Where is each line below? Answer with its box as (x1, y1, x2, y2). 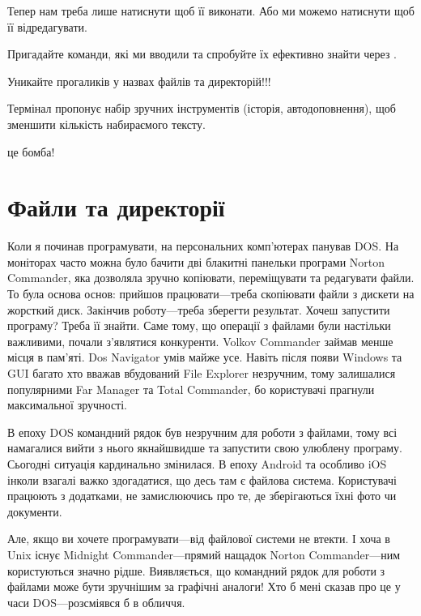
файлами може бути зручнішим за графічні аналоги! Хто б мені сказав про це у (7, 578, 401, 595)
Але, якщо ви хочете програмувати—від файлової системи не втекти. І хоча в (7, 530, 390, 547)
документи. (7, 503, 62, 520)
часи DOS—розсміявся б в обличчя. (7, 593, 185, 610)
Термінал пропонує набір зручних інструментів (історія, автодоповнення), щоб (7, 100, 396, 117)
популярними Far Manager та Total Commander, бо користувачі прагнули (7, 380, 375, 397)
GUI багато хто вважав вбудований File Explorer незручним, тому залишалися (7, 365, 396, 382)
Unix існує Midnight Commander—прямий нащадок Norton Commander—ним (7, 545, 401, 563)
